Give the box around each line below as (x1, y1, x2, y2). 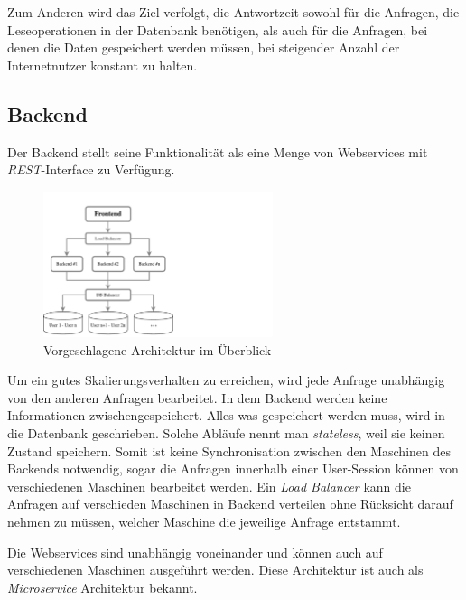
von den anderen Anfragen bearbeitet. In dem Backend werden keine (7, 388, 387, 407)
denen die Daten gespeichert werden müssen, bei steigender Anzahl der (7, 38, 400, 57)
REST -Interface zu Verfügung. (7, 160, 175, 179)
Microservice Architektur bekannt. (7, 577, 198, 596)
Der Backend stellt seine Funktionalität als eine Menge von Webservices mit (7, 142, 428, 161)
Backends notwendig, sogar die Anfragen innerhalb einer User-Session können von (7, 459, 459, 478)
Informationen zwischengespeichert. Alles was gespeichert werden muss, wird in (7, 406, 445, 425)
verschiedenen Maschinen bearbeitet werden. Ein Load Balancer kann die (7, 476, 411, 495)
